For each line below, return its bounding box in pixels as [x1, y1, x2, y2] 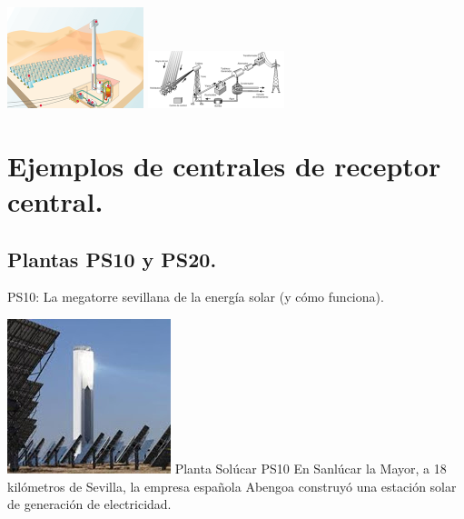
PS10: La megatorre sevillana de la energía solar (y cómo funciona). [7, 287, 384, 306]
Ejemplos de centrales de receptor [7, 146, 441, 184]
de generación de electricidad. [7, 494, 172, 514]
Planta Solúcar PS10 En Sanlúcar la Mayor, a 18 [174, 458, 447, 477]
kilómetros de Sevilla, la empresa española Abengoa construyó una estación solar [7, 476, 457, 495]
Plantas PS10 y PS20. [7, 245, 217, 273]
